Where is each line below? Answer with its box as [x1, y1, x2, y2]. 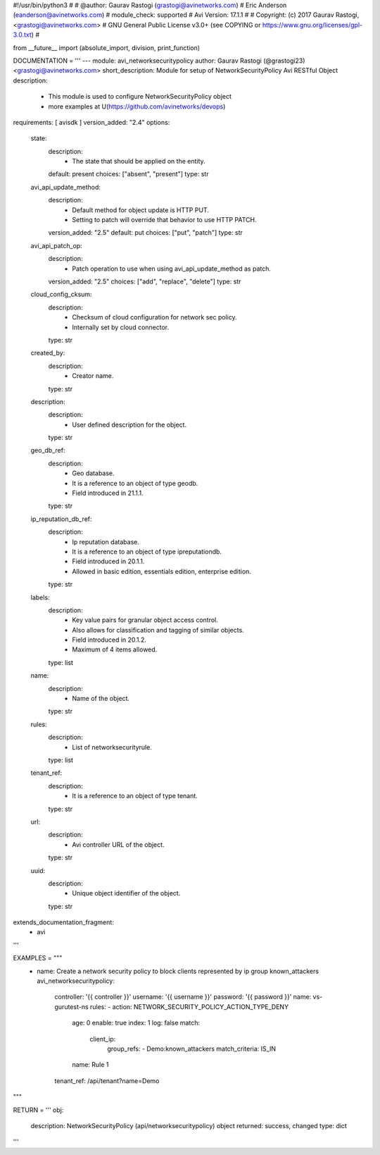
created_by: [30, 349, 65, 357]
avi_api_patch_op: [30, 241, 82, 250]
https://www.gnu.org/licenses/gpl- [262, 20, 362, 29]
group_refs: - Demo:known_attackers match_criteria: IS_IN [107, 1044, 276, 1053]
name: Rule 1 [72, 1061, 109, 1069]
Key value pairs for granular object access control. [72, 616, 218, 624]
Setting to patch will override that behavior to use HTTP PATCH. [72, 216, 257, 224]
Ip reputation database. [72, 537, 140, 546]
